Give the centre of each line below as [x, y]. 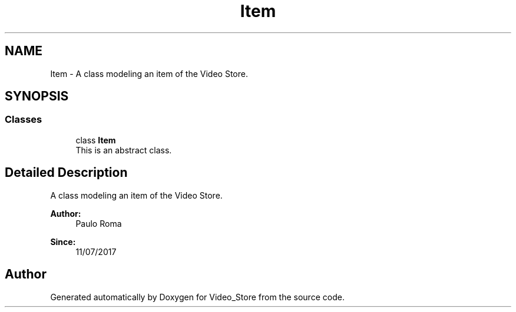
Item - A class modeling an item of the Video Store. [149, 73]
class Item [96, 140]
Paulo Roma [99, 223]
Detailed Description [66, 173]
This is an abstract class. [124, 150]
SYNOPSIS [37, 96]
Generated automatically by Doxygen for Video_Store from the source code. [197, 297]
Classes [24, 120]
